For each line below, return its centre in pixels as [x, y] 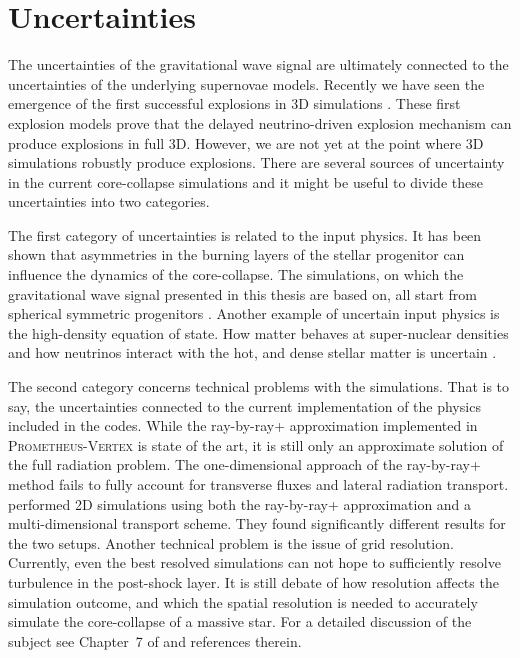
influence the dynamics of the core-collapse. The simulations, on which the [236, 274]
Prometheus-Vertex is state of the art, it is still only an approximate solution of [256, 444]
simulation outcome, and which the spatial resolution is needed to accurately [243, 601]
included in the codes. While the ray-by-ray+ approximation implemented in [243, 425]
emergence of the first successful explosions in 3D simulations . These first [234, 103]
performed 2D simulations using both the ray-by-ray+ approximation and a [240, 503]
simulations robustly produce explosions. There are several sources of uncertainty [256, 162]
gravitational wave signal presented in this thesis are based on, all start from [242, 293]
